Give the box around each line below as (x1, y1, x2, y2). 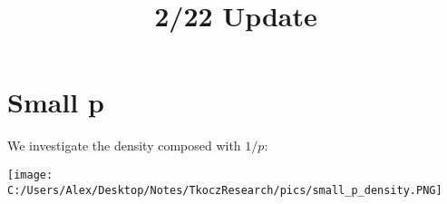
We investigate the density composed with (7, 136, 241, 155)
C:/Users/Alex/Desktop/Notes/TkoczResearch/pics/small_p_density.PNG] (7, 183, 442, 197)
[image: (7, 168, 53, 181)
